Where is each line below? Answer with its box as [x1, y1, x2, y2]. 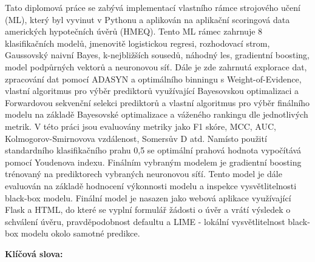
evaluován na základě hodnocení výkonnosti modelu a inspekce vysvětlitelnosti [5, 179, 297, 192]
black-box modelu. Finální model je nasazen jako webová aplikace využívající [5, 191, 291, 204]
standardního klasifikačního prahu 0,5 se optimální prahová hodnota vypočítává [5, 144, 302, 156]
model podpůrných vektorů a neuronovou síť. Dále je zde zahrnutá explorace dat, [5, 60, 307, 73]
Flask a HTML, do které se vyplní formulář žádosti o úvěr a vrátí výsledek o [5, 203, 291, 216]
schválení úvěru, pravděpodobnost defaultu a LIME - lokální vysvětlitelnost [5, 215, 285, 227]
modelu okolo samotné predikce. [21, 227, 140, 240]
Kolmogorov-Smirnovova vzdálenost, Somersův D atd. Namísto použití [5, 132, 267, 144]
